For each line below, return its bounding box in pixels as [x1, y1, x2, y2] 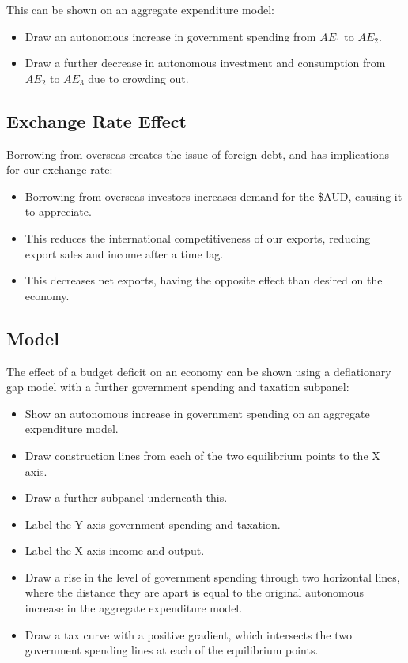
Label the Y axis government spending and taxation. [25, 515, 281, 532]
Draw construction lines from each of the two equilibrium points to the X [25, 446, 380, 463]
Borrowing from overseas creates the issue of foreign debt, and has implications [6, 145, 389, 162]
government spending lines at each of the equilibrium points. [25, 642, 319, 658]
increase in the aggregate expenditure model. [25, 600, 243, 616]
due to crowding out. [88, 70, 189, 86]
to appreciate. [25, 203, 92, 220]
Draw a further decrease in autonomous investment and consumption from [25, 55, 386, 71]
